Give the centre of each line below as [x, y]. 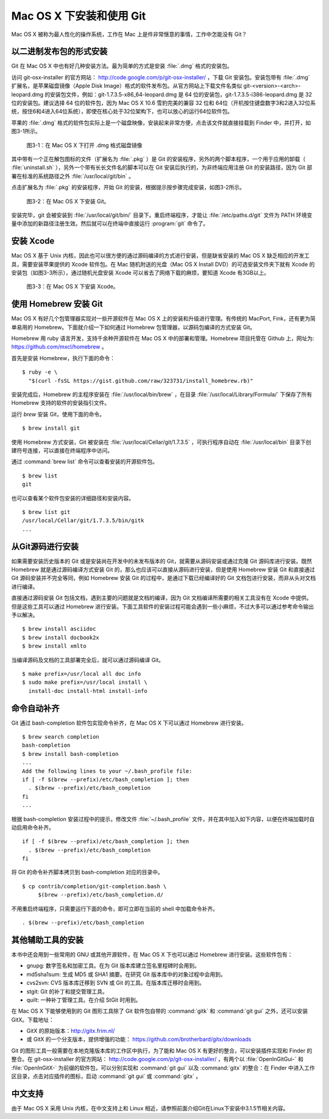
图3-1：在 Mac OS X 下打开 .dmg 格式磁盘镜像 [84, 145]
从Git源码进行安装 [45, 546]
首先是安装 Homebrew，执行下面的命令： [63, 358]
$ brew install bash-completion [70, 754]
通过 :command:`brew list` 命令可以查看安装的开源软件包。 [85, 462]
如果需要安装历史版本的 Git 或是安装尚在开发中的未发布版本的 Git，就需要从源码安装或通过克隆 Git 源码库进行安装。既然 [161, 561]
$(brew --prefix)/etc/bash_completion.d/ [101, 895]
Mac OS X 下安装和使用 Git [79, 16]
